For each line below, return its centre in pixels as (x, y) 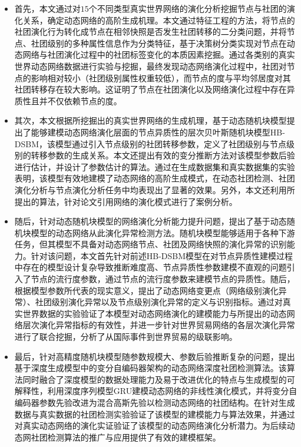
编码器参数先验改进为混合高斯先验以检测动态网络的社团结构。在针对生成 (155, 402)
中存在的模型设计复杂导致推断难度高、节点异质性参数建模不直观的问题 (150, 267)
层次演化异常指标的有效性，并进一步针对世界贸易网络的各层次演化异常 (159, 325)
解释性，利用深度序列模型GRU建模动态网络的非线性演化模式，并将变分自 (156, 391)
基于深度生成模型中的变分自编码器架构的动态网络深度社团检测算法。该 (150, 368)
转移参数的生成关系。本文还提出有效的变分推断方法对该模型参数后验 (163, 155)
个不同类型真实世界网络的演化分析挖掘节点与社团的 (188, 8)
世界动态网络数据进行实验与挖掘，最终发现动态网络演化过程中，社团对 (150, 66)
